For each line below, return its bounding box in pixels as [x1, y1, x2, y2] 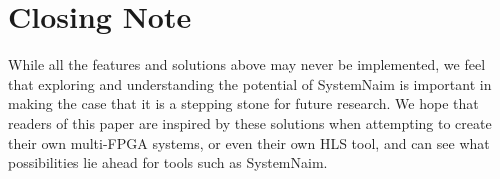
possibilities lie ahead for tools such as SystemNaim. [8, 152, 328, 173]
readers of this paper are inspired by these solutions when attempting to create [8, 112, 492, 133]
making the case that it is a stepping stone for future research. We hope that [8, 93, 479, 114]
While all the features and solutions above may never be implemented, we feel [8, 54, 486, 75]
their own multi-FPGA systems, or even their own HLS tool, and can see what [8, 132, 490, 153]
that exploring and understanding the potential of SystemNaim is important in [8, 73, 492, 94]
